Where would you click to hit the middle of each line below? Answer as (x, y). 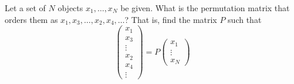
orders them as (31, 19)
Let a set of (25, 8)
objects (70, 8)
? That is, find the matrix (171, 19)
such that (245, 19)
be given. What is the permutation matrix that (205, 8)
